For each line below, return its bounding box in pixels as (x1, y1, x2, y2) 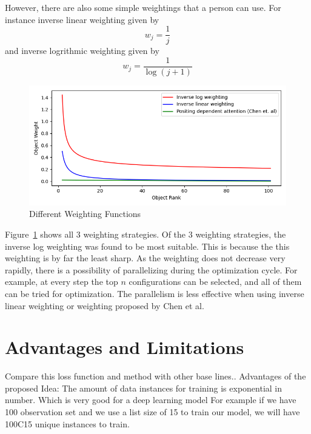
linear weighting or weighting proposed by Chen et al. (5, 299, 204, 312)
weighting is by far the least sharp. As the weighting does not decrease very (5, 252, 286, 264)
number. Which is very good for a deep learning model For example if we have (5, 393, 296, 406)
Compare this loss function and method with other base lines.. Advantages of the (5, 370, 306, 382)
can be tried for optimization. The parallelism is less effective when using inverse (5, 287, 304, 299)
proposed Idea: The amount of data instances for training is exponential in (5, 381, 283, 394)
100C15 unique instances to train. (5, 417, 130, 430)
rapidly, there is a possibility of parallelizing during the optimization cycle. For (5, 263, 298, 276)
